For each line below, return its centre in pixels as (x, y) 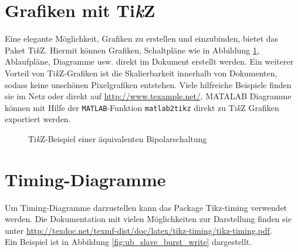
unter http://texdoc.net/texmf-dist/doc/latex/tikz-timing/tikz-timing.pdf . (138, 230)
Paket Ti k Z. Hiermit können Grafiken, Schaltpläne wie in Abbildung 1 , (132, 50)
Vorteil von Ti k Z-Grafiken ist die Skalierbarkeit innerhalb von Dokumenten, (141, 73)
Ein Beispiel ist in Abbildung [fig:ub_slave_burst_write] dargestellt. (128, 242)
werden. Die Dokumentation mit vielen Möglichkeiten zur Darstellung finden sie (148, 219)
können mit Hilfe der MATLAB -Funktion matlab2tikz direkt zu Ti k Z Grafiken (142, 107)
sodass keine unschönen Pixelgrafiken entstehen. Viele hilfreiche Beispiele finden (148, 84)
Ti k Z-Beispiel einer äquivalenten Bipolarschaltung (118, 138)
